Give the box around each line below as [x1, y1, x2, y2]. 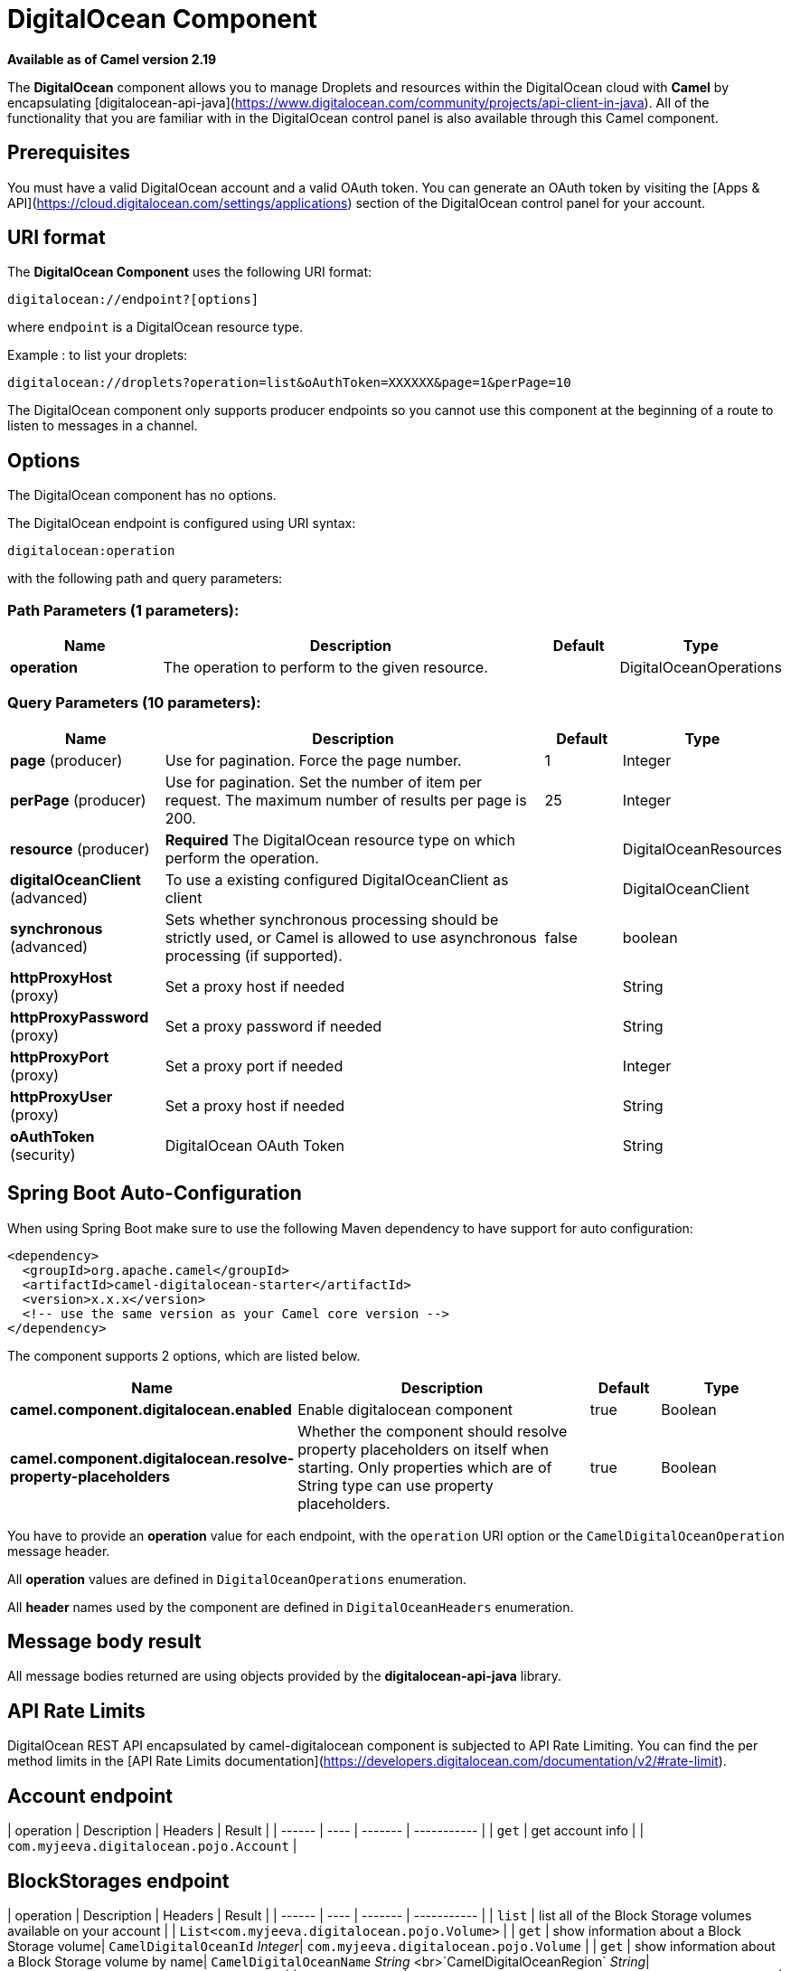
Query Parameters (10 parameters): [7, 693, 261, 712]
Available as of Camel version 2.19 [7, 51, 217, 67]
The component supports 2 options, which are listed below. [7, 1347, 361, 1363]
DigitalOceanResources [622, 839, 782, 858]
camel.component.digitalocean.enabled [10, 1400, 292, 1419]
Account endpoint [7, 1784, 173, 1807]
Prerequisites [7, 141, 130, 165]
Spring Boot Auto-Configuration [7, 1182, 302, 1205]
